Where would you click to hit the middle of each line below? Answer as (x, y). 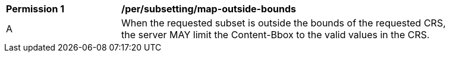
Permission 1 (35, 9)
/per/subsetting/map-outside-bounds (209, 9)
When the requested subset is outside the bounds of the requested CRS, (284, 23)
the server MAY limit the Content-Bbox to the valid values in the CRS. (276, 35)
